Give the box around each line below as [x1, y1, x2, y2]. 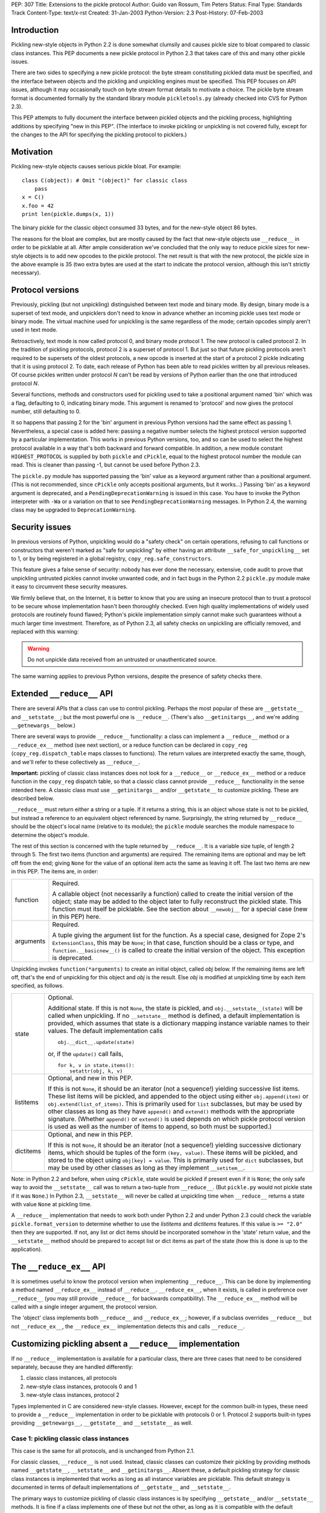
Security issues [11, 522, 72, 533]
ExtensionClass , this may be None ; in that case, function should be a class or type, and [52, 938, 295, 947]
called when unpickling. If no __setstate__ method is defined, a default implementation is [48, 1011, 300, 1020]
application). [11, 1246, 42, 1253]
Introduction [11, 25, 59, 36]
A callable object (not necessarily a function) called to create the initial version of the [52, 890, 293, 898]
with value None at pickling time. [11, 1200, 92, 1207]
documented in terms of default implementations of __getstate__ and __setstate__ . [11, 1483, 231, 1491]
